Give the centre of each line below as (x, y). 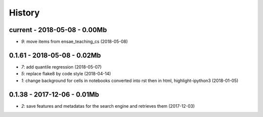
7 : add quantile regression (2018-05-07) (61, 67)
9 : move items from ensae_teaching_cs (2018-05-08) (75, 42)
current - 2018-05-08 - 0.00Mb (58, 30)
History (24, 13)
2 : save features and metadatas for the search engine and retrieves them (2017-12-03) (108, 106)
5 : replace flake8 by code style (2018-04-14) (66, 74)
